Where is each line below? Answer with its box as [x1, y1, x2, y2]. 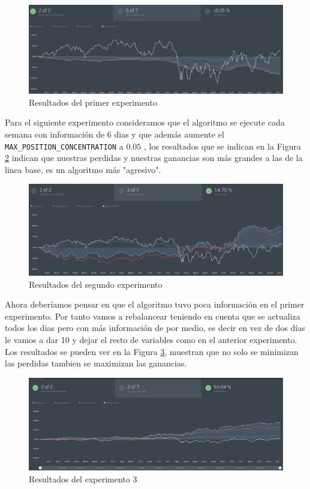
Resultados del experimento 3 [29, 472, 137, 485]
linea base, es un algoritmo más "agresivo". [5, 163, 161, 175]
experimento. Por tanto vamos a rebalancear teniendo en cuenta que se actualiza [5, 309, 300, 322]
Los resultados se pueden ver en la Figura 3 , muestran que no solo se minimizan [5, 345, 299, 357]
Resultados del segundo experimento [29, 278, 162, 290]
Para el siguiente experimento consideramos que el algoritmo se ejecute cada [5, 116, 285, 129]
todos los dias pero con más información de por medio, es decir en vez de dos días [5, 321, 305, 334]
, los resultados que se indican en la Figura [144, 139, 301, 152]
